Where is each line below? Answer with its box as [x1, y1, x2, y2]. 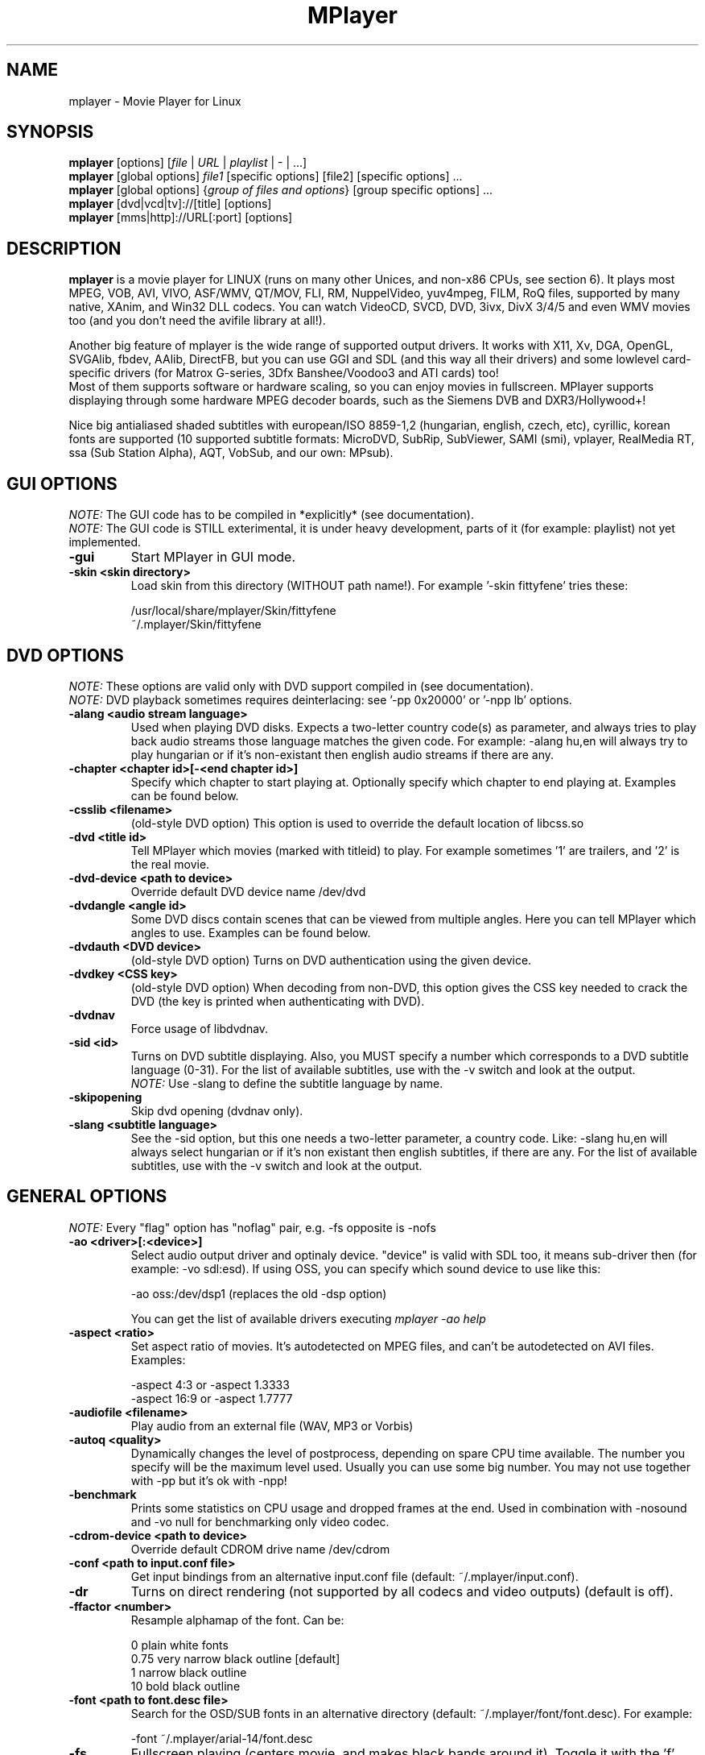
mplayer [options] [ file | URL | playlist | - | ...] [68, 156, 307, 170]
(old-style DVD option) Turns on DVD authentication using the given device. [130, 952, 532, 967]
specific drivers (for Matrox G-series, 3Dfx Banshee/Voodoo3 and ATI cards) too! [68, 366, 499, 380]
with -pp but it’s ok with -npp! [130, 1473, 287, 1487]
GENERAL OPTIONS [6, 1186, 167, 1207]
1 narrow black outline [130, 1665, 247, 1679]
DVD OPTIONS [6, 645, 124, 666]
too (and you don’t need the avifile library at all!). [68, 313, 326, 328]
